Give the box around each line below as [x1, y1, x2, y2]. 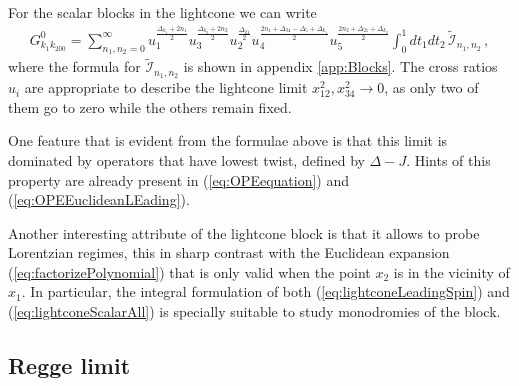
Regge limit [8, 350, 131, 381]
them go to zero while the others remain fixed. [8, 96, 292, 117]
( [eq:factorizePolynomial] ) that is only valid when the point [8, 261, 371, 282]
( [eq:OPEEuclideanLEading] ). [8, 189, 190, 210]
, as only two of [384, 77, 479, 98]
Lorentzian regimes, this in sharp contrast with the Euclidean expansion [8, 242, 450, 263]
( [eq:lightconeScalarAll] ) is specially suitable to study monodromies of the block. [8, 301, 501, 322]
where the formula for [8, 56, 141, 77]
